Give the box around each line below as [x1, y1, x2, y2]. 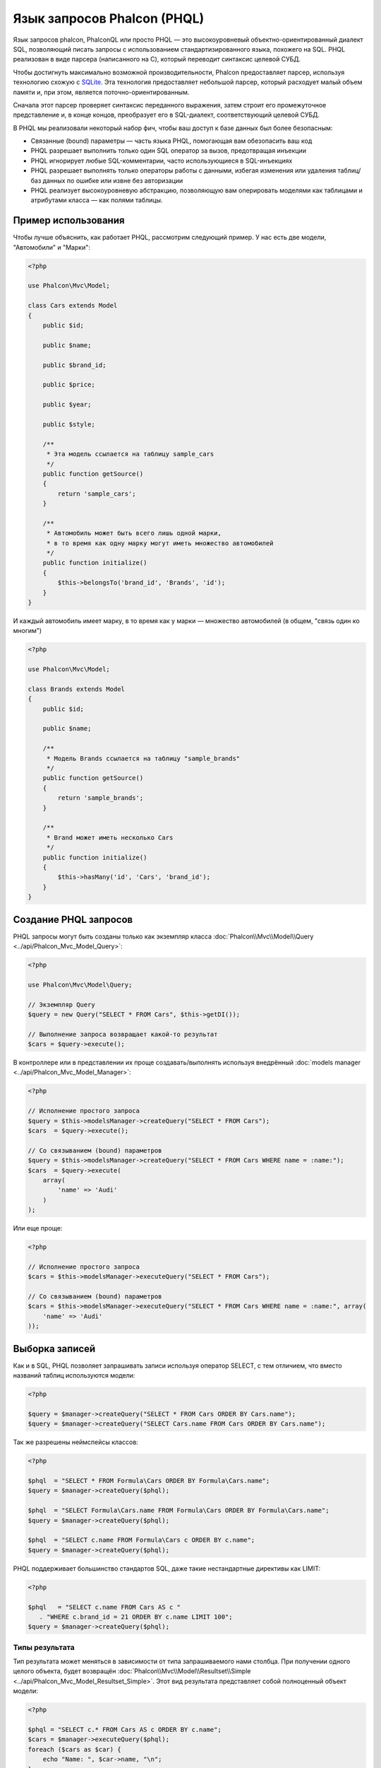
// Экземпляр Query [28, 1001, 95, 1008]
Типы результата [13, 1642, 75, 1652]
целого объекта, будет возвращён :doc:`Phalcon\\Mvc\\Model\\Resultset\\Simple [13, 1667, 251, 1675]
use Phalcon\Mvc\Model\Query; [28, 980, 133, 989]
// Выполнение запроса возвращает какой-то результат [28, 1030, 218, 1038]
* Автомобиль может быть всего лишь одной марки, [46, 529, 222, 537]
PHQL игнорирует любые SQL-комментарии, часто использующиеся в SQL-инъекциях [30, 156, 293, 165]
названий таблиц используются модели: [13, 1371, 135, 1380]
